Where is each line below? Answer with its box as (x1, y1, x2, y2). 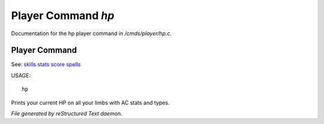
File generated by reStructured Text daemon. (11, 110, 122, 117)
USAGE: (11, 72, 31, 79)
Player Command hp (11, 9, 115, 22)
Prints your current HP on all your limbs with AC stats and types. (11, 99, 170, 106)
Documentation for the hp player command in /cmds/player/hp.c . (11, 30, 172, 37)
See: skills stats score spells (11, 61, 81, 68)
